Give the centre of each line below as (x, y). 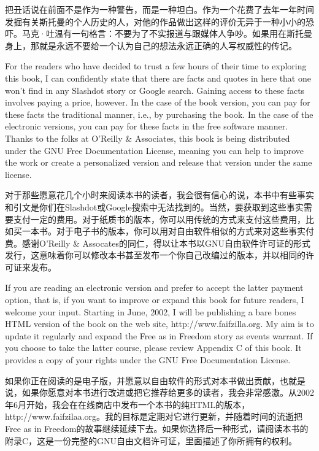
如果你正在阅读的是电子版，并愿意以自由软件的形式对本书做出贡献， (142, 380)
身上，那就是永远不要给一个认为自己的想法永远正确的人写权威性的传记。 (151, 45)
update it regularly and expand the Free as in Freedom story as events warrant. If (159, 335)
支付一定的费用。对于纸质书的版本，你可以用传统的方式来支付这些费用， (159, 219)
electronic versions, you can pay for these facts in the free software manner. (147, 126)
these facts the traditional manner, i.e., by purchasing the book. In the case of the (159, 114)
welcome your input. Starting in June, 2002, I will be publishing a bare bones (151, 311)
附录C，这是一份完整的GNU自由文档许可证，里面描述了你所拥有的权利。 (151, 440)
